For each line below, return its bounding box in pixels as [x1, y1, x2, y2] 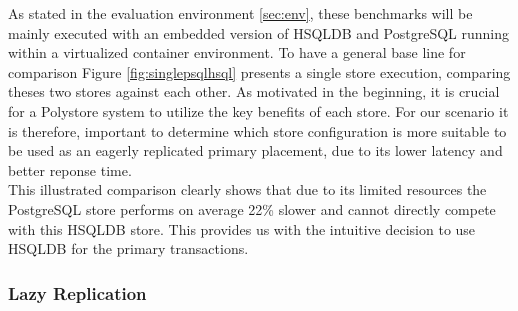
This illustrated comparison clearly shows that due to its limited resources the [8, 179, 487, 200]
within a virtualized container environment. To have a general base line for [8, 42, 466, 63]
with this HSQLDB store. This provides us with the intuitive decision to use [8, 218, 476, 239]
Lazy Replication [8, 280, 147, 305]
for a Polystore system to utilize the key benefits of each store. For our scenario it [8, 100, 509, 121]
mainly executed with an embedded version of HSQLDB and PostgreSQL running [8, 22, 510, 43]
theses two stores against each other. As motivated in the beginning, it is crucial [8, 81, 500, 102]
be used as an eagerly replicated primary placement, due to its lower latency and [8, 140, 503, 161]
